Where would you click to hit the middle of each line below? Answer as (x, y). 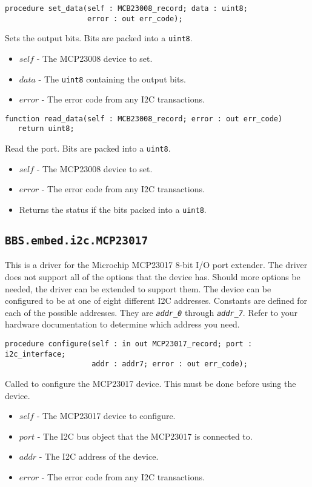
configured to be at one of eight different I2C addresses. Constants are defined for (156, 301)
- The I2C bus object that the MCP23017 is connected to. (145, 436)
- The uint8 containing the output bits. (112, 79)
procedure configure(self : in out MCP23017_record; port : (129, 344)
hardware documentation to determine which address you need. (122, 324)
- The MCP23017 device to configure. (106, 416)
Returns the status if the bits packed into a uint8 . (113, 209)
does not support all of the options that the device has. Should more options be (153, 277)
